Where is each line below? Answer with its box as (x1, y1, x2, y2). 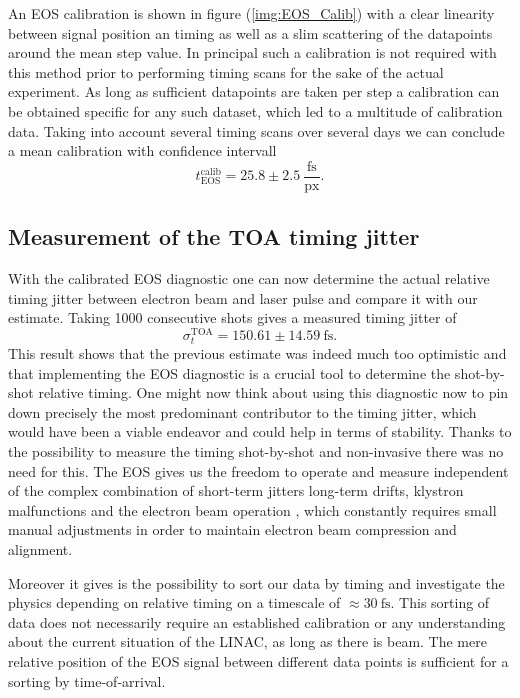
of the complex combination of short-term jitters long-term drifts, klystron (8, 480, 464, 501)
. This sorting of (390, 592, 490, 613)
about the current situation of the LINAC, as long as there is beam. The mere (8, 631, 487, 652)
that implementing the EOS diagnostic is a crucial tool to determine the (8, 362, 451, 383)
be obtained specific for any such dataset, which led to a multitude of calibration (8, 100, 503, 121)
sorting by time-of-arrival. (8, 670, 166, 691)
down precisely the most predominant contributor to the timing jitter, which (8, 401, 477, 422)
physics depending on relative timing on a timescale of (8, 592, 341, 613)
